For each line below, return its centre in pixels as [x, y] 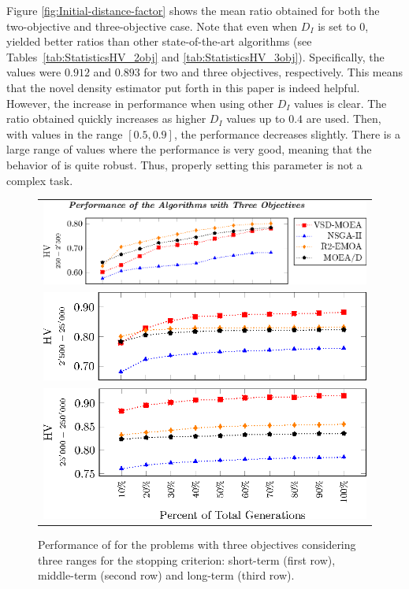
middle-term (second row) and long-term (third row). [166, 575]
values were [34, 72]
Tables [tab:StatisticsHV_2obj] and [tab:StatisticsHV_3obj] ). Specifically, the [195, 56]
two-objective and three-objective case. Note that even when [152, 26]
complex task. [40, 180]
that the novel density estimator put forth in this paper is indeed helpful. [183, 87]
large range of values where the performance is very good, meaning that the [189, 149]
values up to [256, 119]
